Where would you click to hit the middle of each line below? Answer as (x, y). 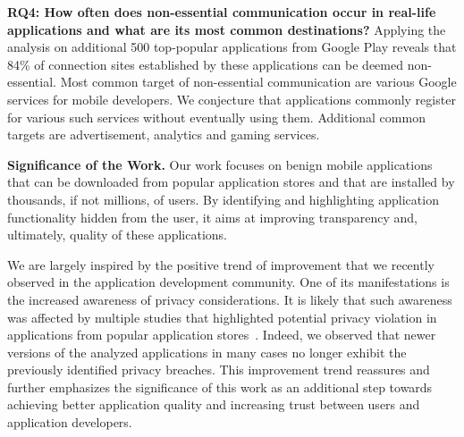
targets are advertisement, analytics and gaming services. (164, 134)
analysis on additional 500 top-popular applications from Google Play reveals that (232, 47)
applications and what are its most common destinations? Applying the (227, 29)
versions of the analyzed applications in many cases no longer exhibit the (207, 352)
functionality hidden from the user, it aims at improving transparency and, (212, 217)
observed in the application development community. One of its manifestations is (228, 282)
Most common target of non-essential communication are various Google (258, 82)
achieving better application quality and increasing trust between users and (214, 404)
